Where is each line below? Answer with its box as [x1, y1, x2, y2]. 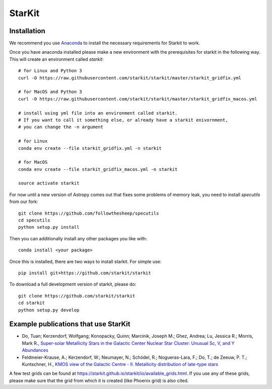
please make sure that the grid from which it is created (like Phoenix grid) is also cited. [9, 377, 189, 383]
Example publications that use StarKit [9, 320, 130, 329]
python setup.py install [18, 224, 80, 230]
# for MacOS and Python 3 [18, 89, 83, 95]
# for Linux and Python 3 [18, 68, 83, 74]
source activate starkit [18, 180, 80, 186]
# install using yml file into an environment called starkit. [18, 110, 178, 116]
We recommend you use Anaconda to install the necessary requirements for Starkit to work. [9, 40, 200, 46]
